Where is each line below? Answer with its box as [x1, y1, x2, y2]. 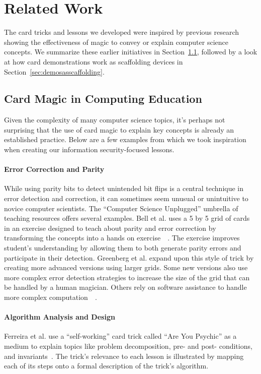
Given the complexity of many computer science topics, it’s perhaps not [4, 114, 225, 125]
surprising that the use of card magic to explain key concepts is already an [4, 124, 234, 135]
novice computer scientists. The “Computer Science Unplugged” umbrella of [4, 203, 238, 213]
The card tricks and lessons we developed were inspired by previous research [4, 27, 239, 37]
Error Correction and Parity [4, 164, 105, 174]
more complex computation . [4, 292, 97, 302]
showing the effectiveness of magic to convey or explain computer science [4, 36, 228, 47]
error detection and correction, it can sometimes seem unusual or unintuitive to [4, 193, 248, 204]
